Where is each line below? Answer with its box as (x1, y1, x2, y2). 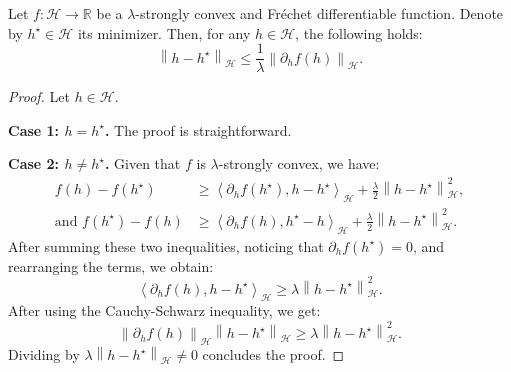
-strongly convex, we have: (218, 153, 380, 174)
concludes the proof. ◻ (202, 344, 345, 365)
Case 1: (8, 119, 60, 140)
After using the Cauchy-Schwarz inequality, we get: (8, 300, 321, 321)
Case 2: (8, 153, 60, 174)
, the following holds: (295, 22, 423, 43)
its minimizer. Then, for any (77, 22, 251, 43)
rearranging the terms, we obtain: (8, 255, 214, 276)
